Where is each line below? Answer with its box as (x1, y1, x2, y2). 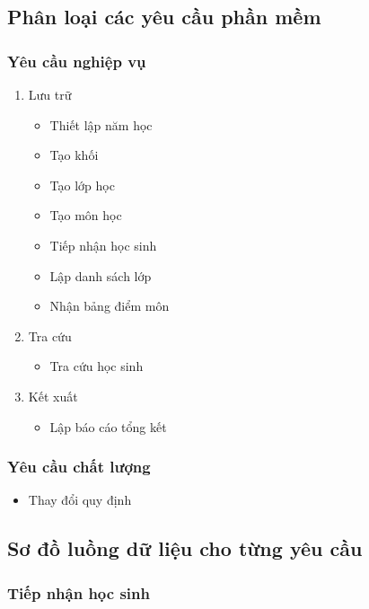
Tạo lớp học (49, 175, 115, 194)
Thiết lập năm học (49, 115, 153, 134)
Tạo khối (49, 146, 99, 164)
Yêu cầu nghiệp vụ (7, 49, 146, 72)
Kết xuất (28, 386, 78, 405)
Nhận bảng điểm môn (49, 296, 170, 315)
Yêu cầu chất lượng (7, 455, 151, 478)
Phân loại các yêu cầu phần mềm (7, 3, 321, 31)
